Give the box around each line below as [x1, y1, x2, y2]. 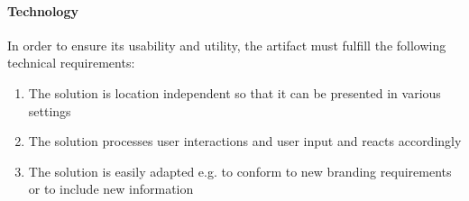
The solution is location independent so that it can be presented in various [28, 83, 441, 102]
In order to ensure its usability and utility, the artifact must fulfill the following [7, 35, 446, 54]
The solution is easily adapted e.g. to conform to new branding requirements [28, 161, 452, 180]
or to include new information [28, 179, 194, 198]
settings [28, 101, 71, 120]
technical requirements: [7, 53, 135, 72]
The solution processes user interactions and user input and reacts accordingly [28, 132, 462, 151]
